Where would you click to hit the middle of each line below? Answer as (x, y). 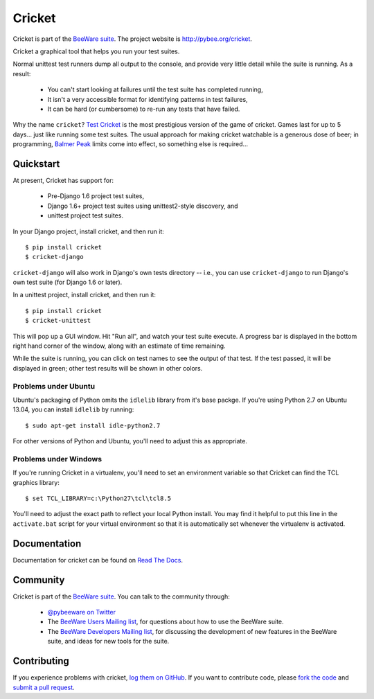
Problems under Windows (57, 459)
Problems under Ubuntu (54, 386)
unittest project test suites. (86, 215)
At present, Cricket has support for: (63, 180)
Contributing (41, 661)
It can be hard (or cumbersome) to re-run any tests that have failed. (144, 109)
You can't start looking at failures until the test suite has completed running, (155, 89)
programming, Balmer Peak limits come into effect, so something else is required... (131, 144)
